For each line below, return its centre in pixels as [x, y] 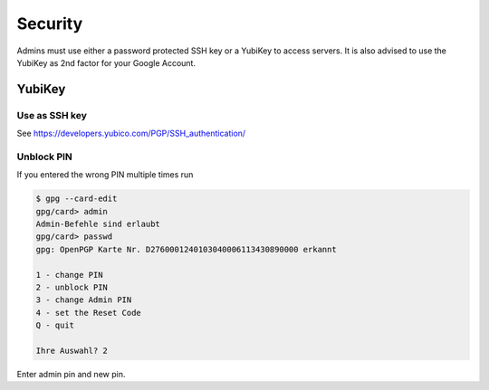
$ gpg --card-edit [77, 199]
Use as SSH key [52, 115]
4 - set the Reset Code [89, 313]
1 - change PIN [69, 275]
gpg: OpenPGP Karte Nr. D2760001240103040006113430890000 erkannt [186, 249]
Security [50, 24]
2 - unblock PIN [72, 287]
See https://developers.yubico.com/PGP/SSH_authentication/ [131, 133]
